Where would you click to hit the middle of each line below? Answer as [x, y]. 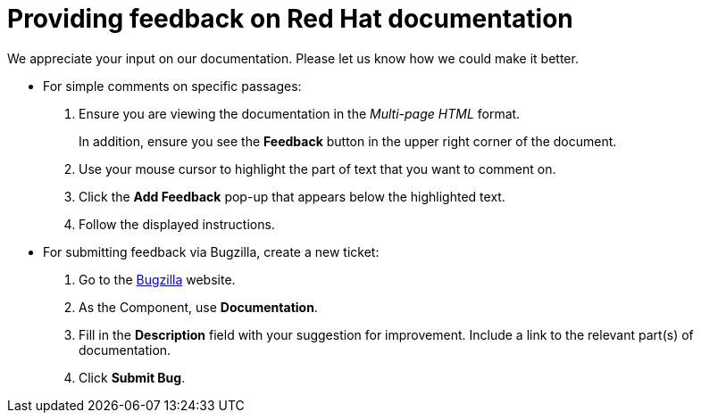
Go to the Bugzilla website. [157, 279]
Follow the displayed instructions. [177, 224]
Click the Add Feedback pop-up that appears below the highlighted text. [292, 196]
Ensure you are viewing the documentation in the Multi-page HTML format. [300, 113]
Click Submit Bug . [132, 377]
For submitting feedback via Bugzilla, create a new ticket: [211, 251]
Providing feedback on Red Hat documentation [290, 19]
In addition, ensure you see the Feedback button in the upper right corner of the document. [348, 141]
